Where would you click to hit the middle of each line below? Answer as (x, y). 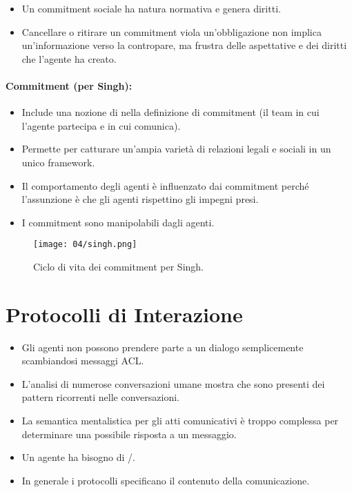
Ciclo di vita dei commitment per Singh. (118, 266)
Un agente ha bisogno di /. (78, 457)
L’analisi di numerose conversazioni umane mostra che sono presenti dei (173, 383)
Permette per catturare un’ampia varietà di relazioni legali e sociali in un (176, 149)
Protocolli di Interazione (124, 314)
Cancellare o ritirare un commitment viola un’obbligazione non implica (172, 31)
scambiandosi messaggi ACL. (83, 361)
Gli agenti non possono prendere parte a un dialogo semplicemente (163, 347)
